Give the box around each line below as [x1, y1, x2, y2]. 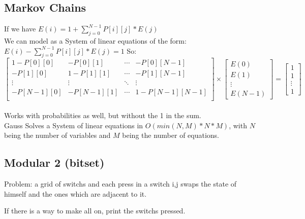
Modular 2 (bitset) [4, 155, 105, 170]
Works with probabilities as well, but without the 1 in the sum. [4, 110, 201, 121]
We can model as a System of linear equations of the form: [4, 35, 187, 46]
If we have [4, 23, 36, 34]
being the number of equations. [122, 130, 220, 140]
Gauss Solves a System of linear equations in [4, 120, 143, 130]
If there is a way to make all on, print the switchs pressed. [4, 205, 186, 216]
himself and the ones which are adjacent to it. [4, 188, 147, 199]
